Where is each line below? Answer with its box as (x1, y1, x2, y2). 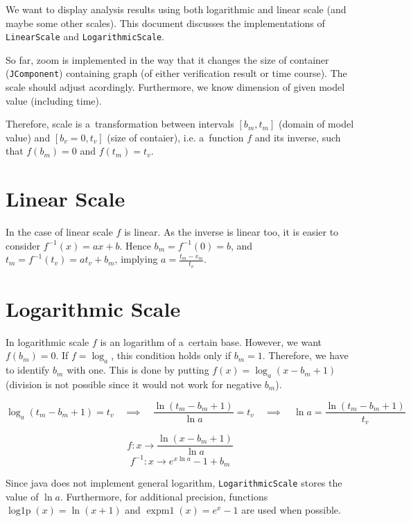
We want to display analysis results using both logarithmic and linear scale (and (6, 2, 347, 16)
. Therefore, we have (262, 348, 349, 363)
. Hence (119, 238, 151, 252)
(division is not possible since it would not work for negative (6, 376, 262, 391)
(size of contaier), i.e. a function (107, 130, 244, 144)
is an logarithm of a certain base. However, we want (100, 334, 322, 349)
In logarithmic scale (6, 334, 89, 349)
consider (6, 238, 40, 252)
